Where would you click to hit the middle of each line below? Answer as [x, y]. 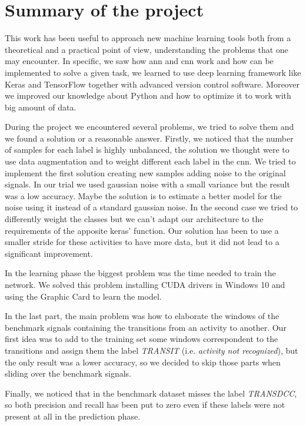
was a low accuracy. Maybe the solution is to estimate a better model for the [143, 195]
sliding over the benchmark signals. [68, 373]
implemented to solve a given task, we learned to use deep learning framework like [153, 72]
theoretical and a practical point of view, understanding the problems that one [147, 49]
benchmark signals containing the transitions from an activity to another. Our [146, 327]
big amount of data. [41, 107]
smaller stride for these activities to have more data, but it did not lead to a [142, 242]
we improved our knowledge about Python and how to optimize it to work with [148, 95]
